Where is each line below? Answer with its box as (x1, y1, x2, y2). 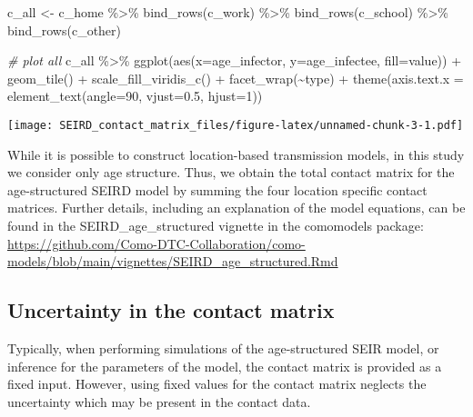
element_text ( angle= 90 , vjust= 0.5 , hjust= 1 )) (7, 86, 263, 105)
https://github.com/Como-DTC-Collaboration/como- (7, 233, 306, 253)
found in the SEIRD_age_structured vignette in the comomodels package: (7, 216, 424, 234)
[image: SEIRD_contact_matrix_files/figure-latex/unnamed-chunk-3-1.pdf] (7, 118, 464, 132)
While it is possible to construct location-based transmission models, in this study (7, 144, 465, 164)
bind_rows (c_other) (7, 20, 122, 39)
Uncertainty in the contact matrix (7, 296, 335, 324)
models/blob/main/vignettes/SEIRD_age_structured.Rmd (7, 252, 338, 271)
